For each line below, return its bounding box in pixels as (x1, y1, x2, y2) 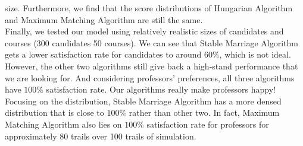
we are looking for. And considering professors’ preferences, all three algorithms (5, 71, 295, 84)
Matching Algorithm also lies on (5, 118, 122, 130)
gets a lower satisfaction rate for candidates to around (5, 48, 202, 61)
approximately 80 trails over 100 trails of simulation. (5, 129, 196, 142)
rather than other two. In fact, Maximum (129, 106, 280, 119)
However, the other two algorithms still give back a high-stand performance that (5, 59, 298, 72)
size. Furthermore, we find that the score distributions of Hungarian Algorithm (5, 2, 293, 14)
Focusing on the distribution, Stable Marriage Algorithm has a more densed (5, 94, 282, 107)
